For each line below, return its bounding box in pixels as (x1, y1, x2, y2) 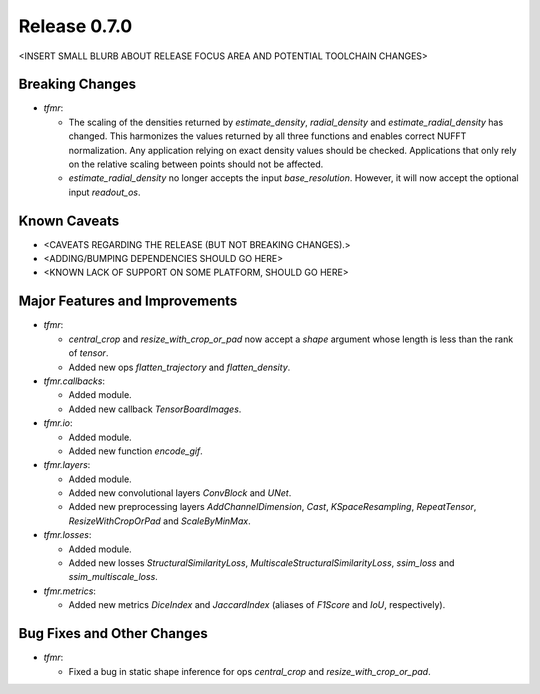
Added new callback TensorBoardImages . (68, 403, 242, 415)
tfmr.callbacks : (43, 375, 105, 387)
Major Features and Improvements (18, 293, 238, 310)
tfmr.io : (43, 417, 74, 429)
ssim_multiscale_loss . (68, 571, 159, 583)
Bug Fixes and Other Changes (18, 625, 209, 642)
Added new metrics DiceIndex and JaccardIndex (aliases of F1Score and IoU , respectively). (68, 599, 446, 611)
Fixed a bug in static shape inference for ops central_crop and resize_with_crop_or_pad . (68, 665, 431, 677)
